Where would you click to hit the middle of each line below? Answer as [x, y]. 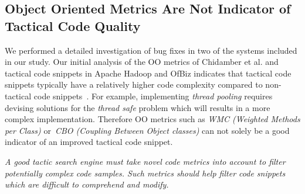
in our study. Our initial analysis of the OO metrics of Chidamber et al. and [142, 62]
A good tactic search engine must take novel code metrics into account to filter [145, 161]
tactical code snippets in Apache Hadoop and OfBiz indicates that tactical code [148, 73]
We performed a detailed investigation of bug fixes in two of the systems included [151, 50]
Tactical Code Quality [73, 25]
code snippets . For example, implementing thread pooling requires [153, 96]
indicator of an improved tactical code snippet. [89, 142]
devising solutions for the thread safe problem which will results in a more [138, 107]
